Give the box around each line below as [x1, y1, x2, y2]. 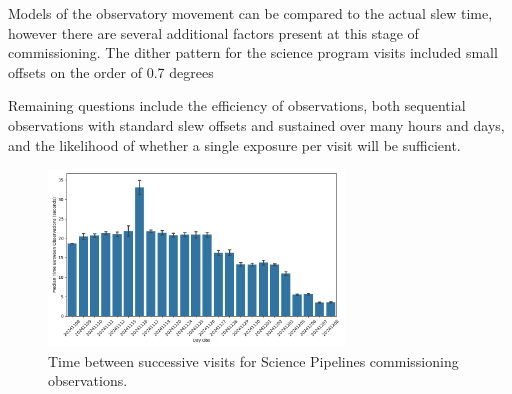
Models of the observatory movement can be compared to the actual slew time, [8, 3, 493, 23]
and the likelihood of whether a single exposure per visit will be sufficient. [8, 134, 461, 155]
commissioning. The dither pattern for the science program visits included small [8, 42, 498, 63]
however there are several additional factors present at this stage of [8, 22, 419, 43]
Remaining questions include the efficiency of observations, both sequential [8, 95, 466, 116]
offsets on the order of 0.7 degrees [8, 61, 214, 82]
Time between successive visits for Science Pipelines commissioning [48, 350, 459, 371]
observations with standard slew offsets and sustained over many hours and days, [8, 114, 505, 135]
